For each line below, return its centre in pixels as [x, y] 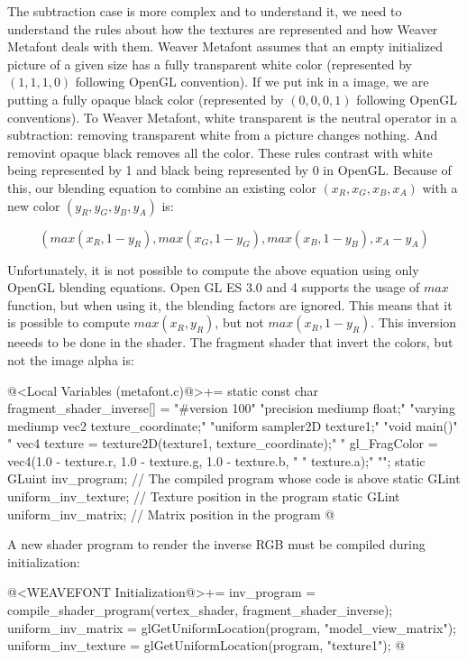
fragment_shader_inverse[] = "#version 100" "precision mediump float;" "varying [231, 408]
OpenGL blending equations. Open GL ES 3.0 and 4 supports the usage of [214, 287]
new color [34, 205]
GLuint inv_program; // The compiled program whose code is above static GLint [234, 478]
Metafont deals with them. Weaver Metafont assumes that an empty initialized [225, 46]
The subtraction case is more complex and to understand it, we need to [205, 11]
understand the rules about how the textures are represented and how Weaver [223, 28]
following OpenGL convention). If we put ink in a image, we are [252, 82]
